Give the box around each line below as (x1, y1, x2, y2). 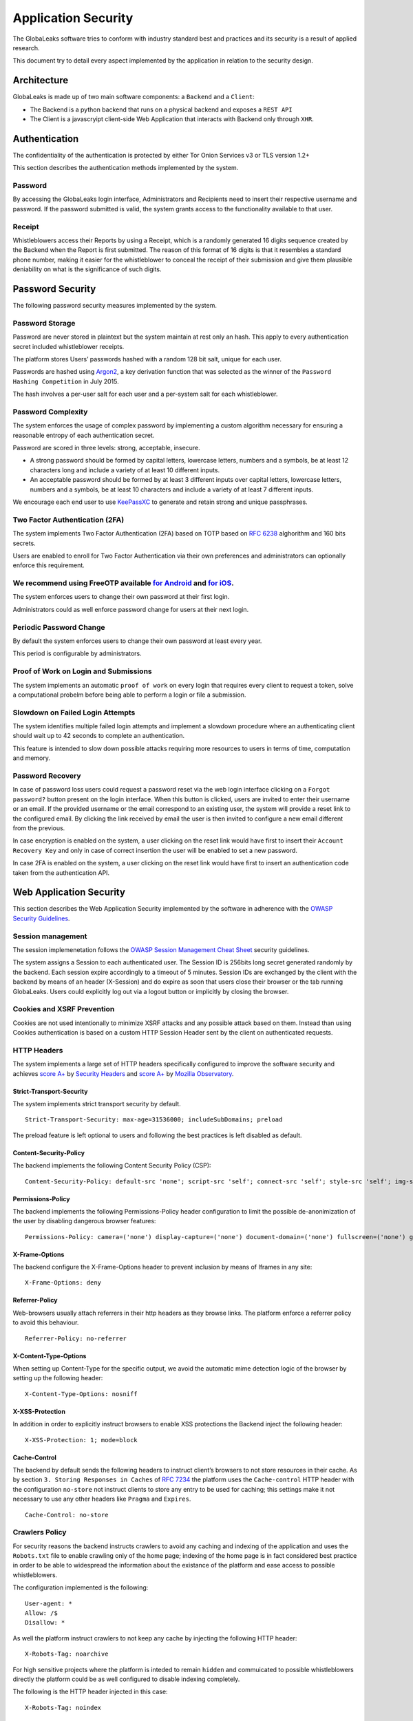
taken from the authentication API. (12, 868, 110, 877)
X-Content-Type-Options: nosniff (25, 1390, 138, 1397)
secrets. (12, 539, 36, 547)
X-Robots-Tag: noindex (25, 1704, 102, 1711)
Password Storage (12, 318, 76, 328)
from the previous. (12, 823, 65, 832)
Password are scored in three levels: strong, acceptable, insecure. (12, 444, 200, 452)
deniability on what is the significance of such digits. (12, 265, 162, 273)
